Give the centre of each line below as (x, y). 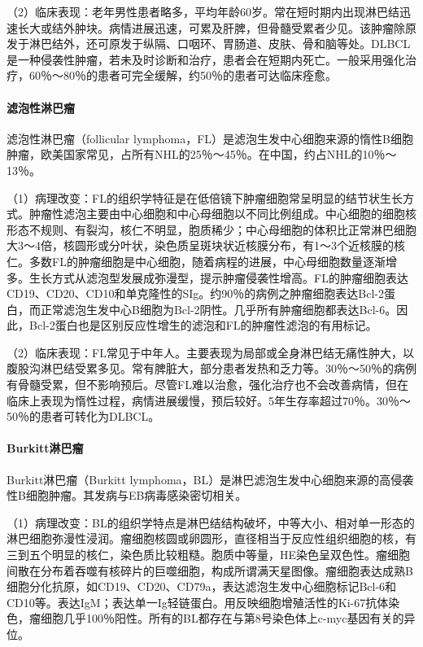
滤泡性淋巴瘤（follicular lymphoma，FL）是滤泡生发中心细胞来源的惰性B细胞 (210, 138)
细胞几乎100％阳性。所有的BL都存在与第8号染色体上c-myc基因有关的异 (228, 618)
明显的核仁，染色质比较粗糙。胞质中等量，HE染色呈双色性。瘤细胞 (231, 555)
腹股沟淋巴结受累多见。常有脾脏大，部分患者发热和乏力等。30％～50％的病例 (211, 368)
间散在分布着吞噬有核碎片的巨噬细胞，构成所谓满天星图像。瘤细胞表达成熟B (210, 570)
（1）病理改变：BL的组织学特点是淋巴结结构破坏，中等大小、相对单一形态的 (211, 522)
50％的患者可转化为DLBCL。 (83, 416)
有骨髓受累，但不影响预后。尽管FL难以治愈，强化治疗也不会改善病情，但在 (207, 385)
